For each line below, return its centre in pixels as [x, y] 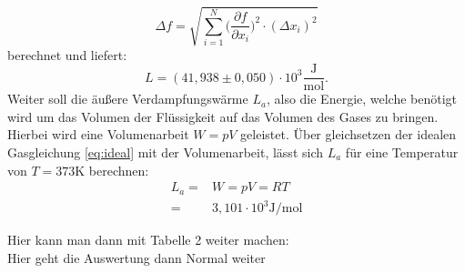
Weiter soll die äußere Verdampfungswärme [128, 99]
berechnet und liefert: [67, 54]
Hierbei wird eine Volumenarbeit [98, 134]
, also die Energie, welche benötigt [362, 99]
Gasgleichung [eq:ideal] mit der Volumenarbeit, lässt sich [166, 152]
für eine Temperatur [402, 152]
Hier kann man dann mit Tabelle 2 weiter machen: [148, 240]
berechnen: [119, 170]
